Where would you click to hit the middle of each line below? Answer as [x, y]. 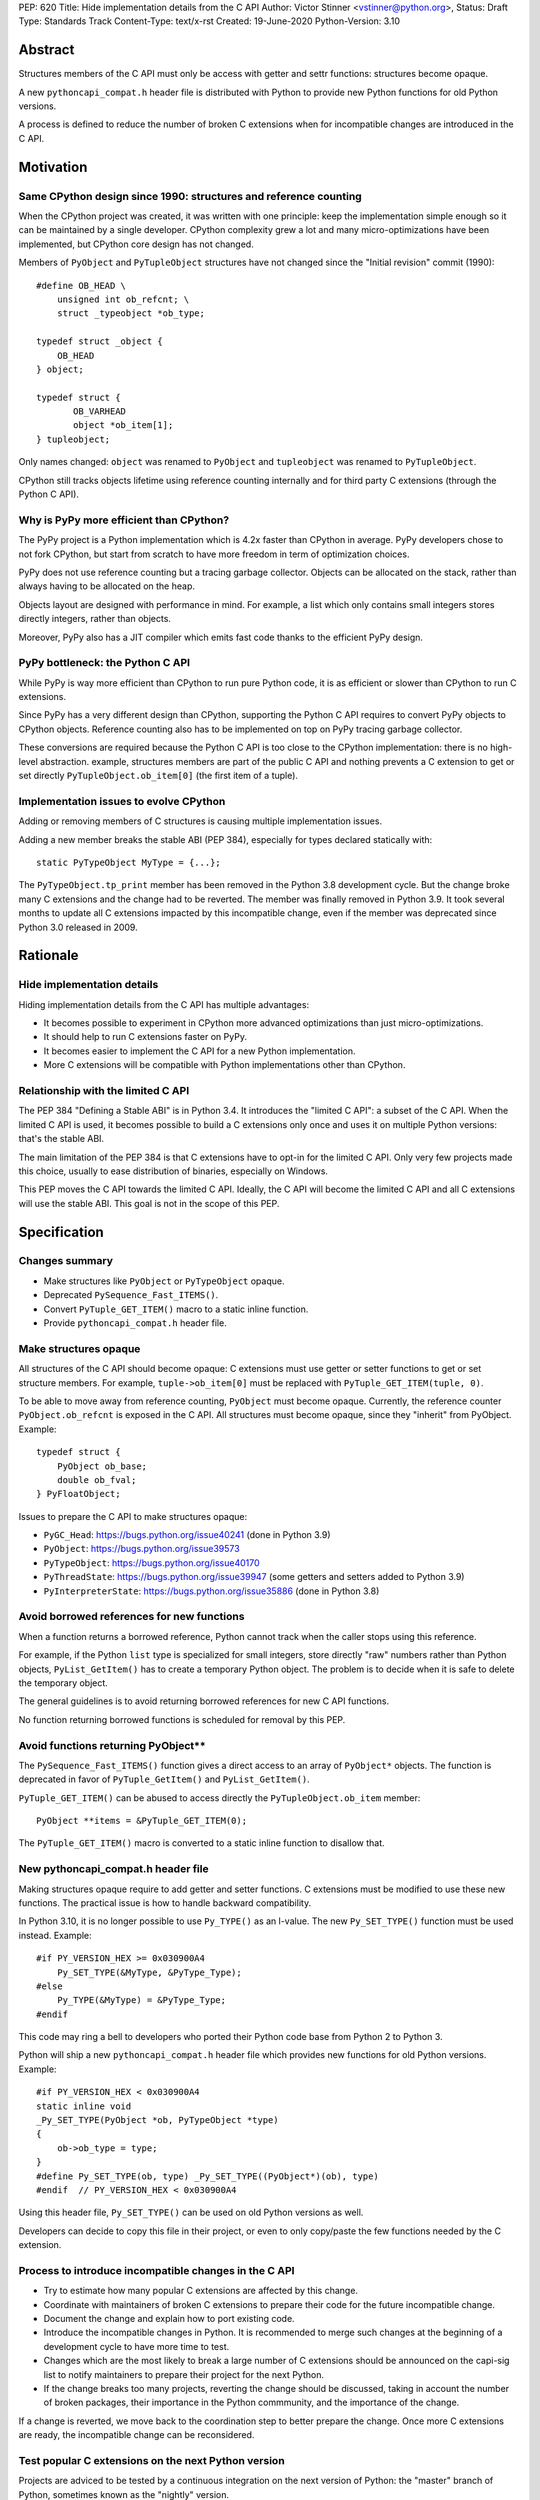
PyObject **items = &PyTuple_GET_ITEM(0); [142, 1821]
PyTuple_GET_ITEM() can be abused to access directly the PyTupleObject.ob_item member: [219, 1797]
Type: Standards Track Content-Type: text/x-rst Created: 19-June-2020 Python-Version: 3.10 [209, 21]
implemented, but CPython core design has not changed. [136, 244]
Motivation [53, 166]
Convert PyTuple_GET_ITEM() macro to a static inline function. [176, 1309]
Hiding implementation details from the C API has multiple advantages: [164, 1004]
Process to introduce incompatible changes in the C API [156, 2270]
